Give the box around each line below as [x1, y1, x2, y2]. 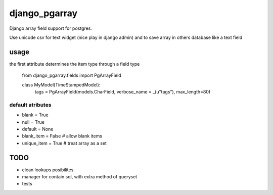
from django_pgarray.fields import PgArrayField [22, 72, 121, 78]
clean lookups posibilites [22, 167, 74, 173]
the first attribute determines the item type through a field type [9, 61, 140, 67]
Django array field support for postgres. [9, 25, 92, 31]
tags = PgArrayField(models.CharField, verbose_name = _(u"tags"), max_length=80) [34, 89, 211, 95]
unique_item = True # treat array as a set [22, 140, 107, 146]
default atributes [9, 101, 52, 108]
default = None [22, 126, 54, 132]
